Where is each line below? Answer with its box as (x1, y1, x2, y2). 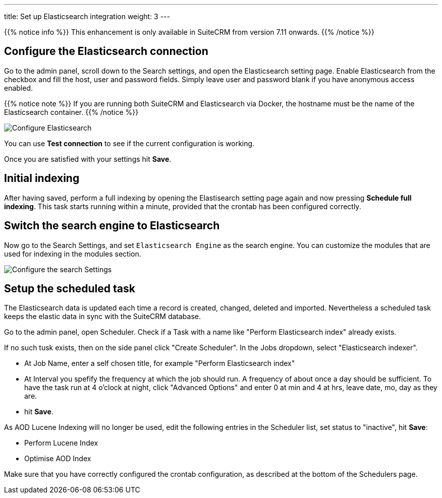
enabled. (4, 83, 33, 92)
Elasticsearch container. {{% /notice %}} (4, 107, 139, 116)
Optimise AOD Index (24, 454, 91, 463)
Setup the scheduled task (4, 282, 135, 295)
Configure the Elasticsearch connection (4, 45, 208, 58)
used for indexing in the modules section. (4, 249, 141, 258)
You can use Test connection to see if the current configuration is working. (4, 139, 255, 148)
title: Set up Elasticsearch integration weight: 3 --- (4, 12, 170, 21)
